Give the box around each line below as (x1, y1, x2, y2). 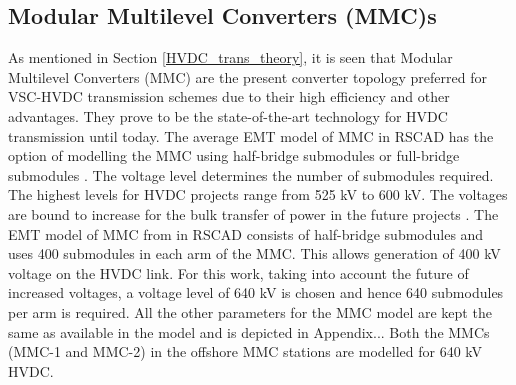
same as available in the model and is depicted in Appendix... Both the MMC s (8, 321, 490, 342)
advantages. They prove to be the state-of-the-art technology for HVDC (8, 105, 448, 126)
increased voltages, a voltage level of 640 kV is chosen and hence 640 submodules (8, 282, 504, 303)
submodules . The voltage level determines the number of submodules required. (8, 164, 494, 185)
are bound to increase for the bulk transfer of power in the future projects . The (8, 203, 499, 224)
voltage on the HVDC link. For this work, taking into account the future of (8, 262, 469, 283)
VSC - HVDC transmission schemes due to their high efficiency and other (8, 86, 450, 107)
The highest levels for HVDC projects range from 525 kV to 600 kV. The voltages (8, 184, 508, 205)
